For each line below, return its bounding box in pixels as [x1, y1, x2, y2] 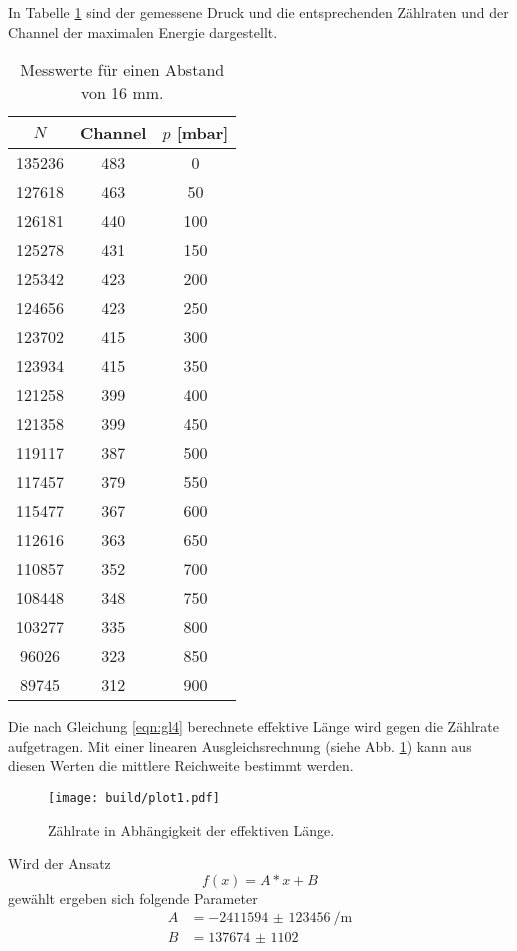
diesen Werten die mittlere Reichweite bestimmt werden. [8, 755, 354, 776]
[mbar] [176, 121, 229, 145]
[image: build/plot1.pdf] [48, 790, 220, 805]
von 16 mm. [80, 81, 164, 105]
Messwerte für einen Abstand [20, 58, 225, 82]
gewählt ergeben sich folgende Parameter [8, 887, 258, 908]
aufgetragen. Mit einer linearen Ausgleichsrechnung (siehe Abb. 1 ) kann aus [8, 735, 472, 756]
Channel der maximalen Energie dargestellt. [8, 21, 278, 42]
